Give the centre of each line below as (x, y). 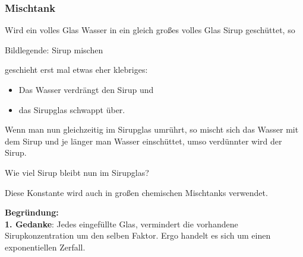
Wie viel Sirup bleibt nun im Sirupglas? (77, 172)
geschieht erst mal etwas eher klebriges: (76, 70)
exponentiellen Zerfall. (45, 247)
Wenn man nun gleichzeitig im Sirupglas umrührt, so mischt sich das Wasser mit (152, 129)
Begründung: (32, 212)
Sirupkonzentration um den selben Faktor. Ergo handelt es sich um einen (138, 235)
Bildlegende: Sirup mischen (54, 49)
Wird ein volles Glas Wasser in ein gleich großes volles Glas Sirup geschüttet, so (150, 30)
